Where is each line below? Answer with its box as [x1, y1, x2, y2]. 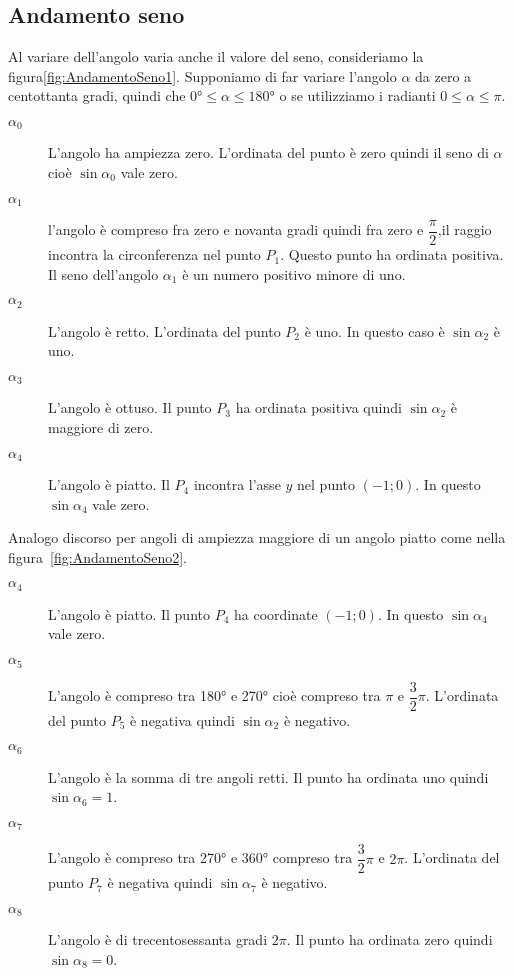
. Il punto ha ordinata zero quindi [286, 929, 493, 950]
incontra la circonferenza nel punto [48, 244, 261, 265]
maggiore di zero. [48, 417, 154, 438]
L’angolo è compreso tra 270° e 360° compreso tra [48, 847, 353, 868]
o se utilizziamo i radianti [279, 85, 436, 106]
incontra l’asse [193, 474, 281, 495]
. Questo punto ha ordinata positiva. [280, 244, 504, 265]
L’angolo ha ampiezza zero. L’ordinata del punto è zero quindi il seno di [48, 142, 489, 163]
